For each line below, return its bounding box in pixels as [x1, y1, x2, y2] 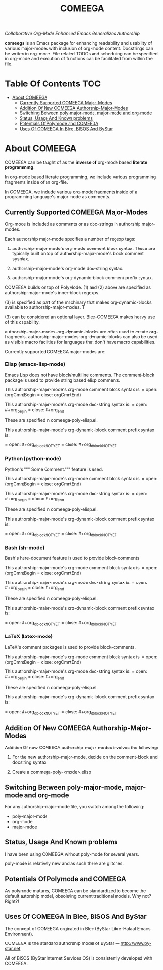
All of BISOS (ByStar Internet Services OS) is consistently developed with [5, 955, 153, 961]
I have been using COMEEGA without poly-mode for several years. [5, 851, 140, 857]
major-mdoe [12, 824, 38, 830]
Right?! [5, 898, 20, 904]
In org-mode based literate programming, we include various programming [5, 174, 156, 180]
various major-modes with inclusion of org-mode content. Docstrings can [5, 45, 153, 52]
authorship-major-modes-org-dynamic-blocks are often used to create [5, 329, 148, 334]
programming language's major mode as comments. [5, 194, 111, 200]
